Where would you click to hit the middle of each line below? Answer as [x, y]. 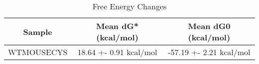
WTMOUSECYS [38, 52]
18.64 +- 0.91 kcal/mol [117, 52]
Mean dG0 [209, 26]
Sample [38, 32]
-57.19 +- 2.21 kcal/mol [209, 52]
